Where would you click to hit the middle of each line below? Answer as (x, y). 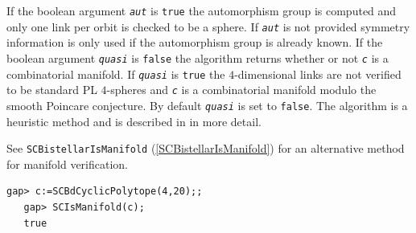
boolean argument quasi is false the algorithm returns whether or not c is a (198, 57)
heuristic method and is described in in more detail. (134, 121)
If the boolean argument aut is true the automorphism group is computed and (202, 10)
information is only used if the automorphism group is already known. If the (195, 42)
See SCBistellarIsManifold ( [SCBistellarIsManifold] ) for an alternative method (206, 148)
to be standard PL (52, 90)
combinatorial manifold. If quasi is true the (116, 74)
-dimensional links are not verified (318, 74)
